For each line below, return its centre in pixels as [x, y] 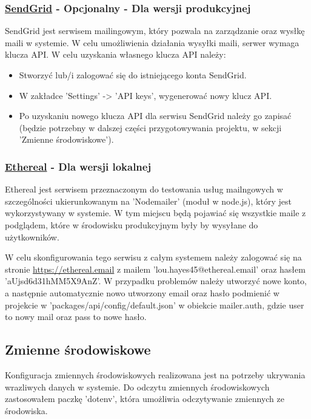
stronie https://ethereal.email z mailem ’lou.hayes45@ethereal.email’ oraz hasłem [155, 269]
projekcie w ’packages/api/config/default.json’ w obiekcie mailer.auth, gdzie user [155, 305]
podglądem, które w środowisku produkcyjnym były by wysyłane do [132, 224]
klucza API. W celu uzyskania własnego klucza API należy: [115, 54]
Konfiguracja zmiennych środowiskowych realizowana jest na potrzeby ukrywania [155, 374]
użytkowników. [32, 237]
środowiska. [26, 410]
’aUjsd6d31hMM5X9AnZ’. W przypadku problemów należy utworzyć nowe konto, [156, 281]
